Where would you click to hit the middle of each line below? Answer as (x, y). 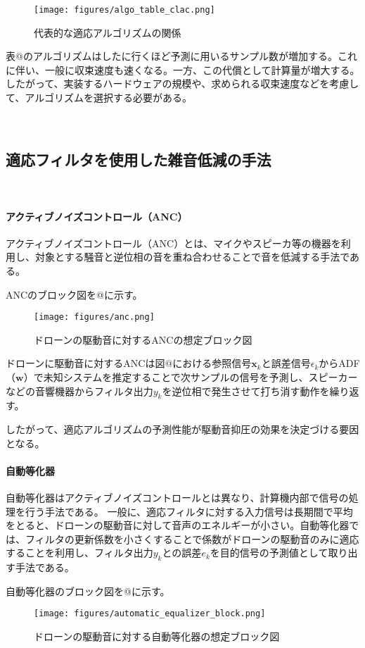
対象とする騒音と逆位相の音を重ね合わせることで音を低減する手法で (192, 257)
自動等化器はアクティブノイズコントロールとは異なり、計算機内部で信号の (177, 497)
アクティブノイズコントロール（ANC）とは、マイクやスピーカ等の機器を (173, 243)
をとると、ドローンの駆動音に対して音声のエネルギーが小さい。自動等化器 (178, 525)
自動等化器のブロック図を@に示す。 (88, 591)
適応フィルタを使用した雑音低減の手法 (139, 159)
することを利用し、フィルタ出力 (79, 553)
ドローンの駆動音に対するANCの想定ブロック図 (143, 339)
